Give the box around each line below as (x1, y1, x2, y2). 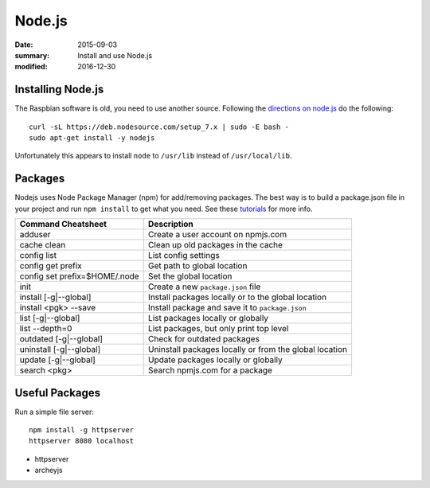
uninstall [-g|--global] (19, 344, 101, 355)
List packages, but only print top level (147, 323, 289, 334)
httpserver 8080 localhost (29, 436, 135, 446)
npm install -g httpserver (29, 426, 135, 434)
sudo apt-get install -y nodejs (29, 134, 155, 142)
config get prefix (19, 260, 83, 271)
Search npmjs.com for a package (147, 365, 272, 376)
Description (147, 219, 194, 230)
